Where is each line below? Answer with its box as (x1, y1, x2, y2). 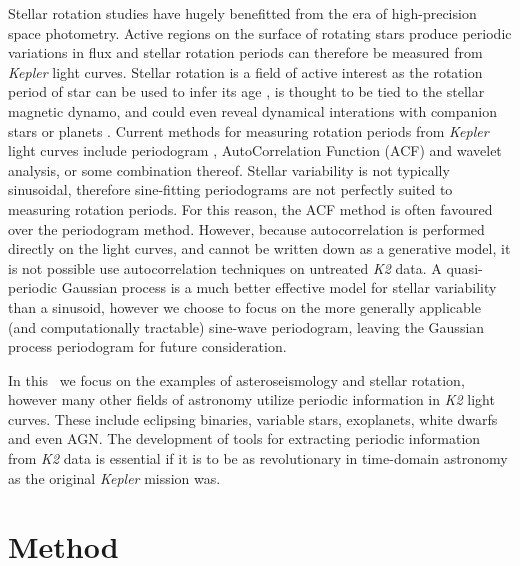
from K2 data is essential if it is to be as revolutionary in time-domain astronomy (8, 448, 508, 469)
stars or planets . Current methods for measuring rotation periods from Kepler (8, 120, 489, 141)
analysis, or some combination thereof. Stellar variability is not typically (8, 159, 450, 180)
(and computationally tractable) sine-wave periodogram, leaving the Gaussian (8, 316, 485, 337)
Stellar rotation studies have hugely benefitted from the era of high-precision (8, 3, 477, 23)
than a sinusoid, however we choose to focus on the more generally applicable (8, 296, 481, 317)
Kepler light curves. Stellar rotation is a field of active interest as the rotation (8, 61, 483, 82)
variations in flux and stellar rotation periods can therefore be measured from (8, 42, 483, 63)
